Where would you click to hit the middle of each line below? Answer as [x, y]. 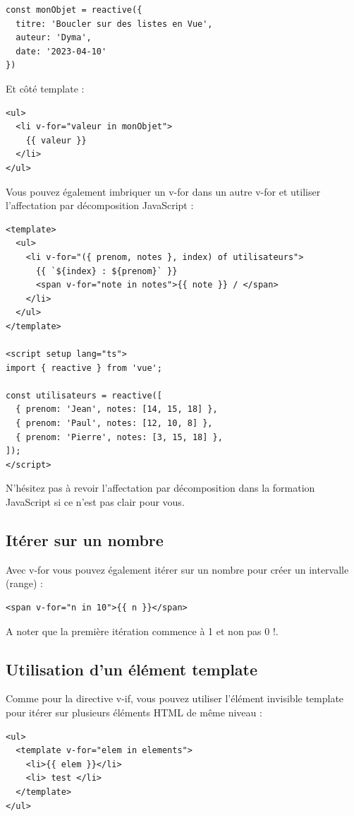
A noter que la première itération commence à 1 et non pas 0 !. [142, 631]
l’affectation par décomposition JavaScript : [100, 205]
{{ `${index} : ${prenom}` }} [106, 271]
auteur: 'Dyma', [54, 38]
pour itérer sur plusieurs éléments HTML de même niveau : [134, 712]
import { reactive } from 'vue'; [84, 368]
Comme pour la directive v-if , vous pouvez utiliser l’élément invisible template [175, 698]
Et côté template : [45, 88]
